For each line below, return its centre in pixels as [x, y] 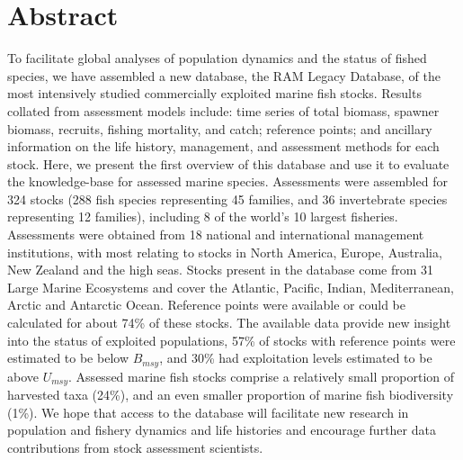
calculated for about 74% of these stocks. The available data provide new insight [229, 323]
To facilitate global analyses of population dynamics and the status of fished [217, 58]
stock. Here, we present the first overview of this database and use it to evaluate [228, 163]
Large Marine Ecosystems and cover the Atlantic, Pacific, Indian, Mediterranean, [231, 287]
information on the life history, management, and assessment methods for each [223, 146]
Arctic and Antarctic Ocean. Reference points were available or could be [206, 305]
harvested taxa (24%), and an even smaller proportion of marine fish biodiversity [231, 395]
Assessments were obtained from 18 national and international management [216, 235]
